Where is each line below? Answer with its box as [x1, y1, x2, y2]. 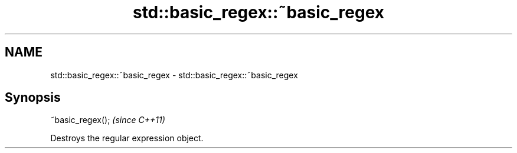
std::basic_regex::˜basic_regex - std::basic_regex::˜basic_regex [50, 69, 298, 80]
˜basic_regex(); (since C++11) [50, 115, 165, 125]
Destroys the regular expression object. [50, 133, 204, 144]
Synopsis [5, 90, 61, 105]
